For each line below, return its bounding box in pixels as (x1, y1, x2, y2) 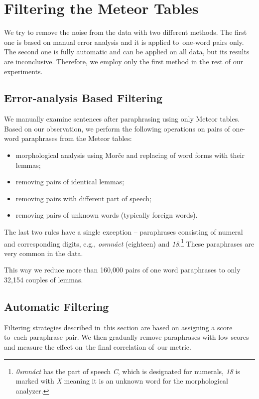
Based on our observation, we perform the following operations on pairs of (4, 123, 230, 133)
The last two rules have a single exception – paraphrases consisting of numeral (4, 227, 243, 237)
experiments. (4, 66, 43, 76)
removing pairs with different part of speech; (15, 193, 151, 203)
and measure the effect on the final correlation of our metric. (4, 342, 191, 352)
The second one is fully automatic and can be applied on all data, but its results (4, 46, 250, 57)
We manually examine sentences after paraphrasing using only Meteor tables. (4, 114, 240, 124)
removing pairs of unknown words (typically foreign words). (15, 210, 198, 220)
